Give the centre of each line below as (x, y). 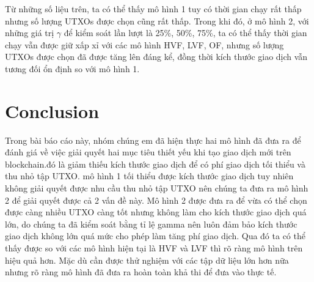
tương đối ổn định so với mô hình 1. (72, 68)
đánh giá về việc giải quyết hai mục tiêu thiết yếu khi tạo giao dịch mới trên (148, 152)
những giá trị (30, 33)
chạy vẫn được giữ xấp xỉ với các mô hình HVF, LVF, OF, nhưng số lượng (144, 44)
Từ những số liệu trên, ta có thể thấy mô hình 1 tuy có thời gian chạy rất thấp (153, 9)
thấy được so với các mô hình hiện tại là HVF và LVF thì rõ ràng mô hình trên (154, 248)
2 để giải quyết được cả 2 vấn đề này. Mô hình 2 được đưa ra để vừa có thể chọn (156, 200)
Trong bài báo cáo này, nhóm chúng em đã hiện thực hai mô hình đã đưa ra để (153, 140)
